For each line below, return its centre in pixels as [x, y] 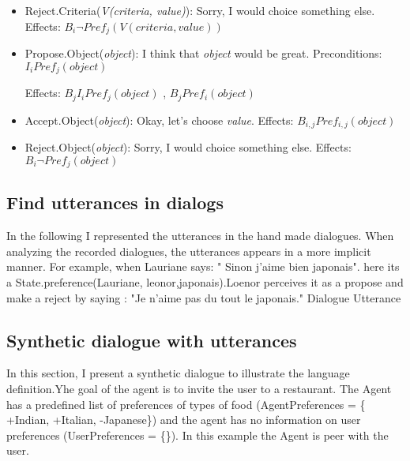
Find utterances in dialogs [115, 202]
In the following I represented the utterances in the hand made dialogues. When [200, 236]
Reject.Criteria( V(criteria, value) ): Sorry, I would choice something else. [200, 10]
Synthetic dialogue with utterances [152, 340]
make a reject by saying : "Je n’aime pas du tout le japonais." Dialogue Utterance [204, 297]
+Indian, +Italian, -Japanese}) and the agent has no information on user [184, 420]
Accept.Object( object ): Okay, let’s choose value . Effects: [159, 120]
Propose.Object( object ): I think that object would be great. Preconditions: [203, 53]
